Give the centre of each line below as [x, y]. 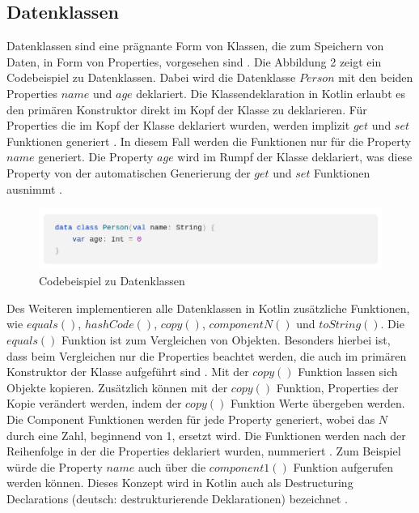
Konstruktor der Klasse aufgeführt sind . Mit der [128, 372]
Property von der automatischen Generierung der [129, 172]
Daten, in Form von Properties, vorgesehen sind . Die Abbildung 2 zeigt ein [194, 61]
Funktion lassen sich [348, 372]
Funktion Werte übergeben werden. [317, 403]
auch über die [172, 466]
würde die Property [55, 466]
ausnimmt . [34, 188]
